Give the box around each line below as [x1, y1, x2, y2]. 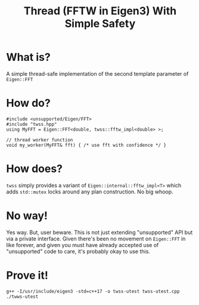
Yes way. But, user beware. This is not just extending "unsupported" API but [6, 229, 193, 236]
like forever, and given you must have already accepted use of [6, 241, 159, 248]
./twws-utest [6, 294, 39, 300]
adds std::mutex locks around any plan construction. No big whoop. [6, 188, 174, 195]
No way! [6, 209, 48, 222]
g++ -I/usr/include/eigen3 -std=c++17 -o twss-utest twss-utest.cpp [6, 288, 180, 294]
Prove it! [6, 269, 49, 282]
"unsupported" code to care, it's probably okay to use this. [6, 248, 151, 255]
